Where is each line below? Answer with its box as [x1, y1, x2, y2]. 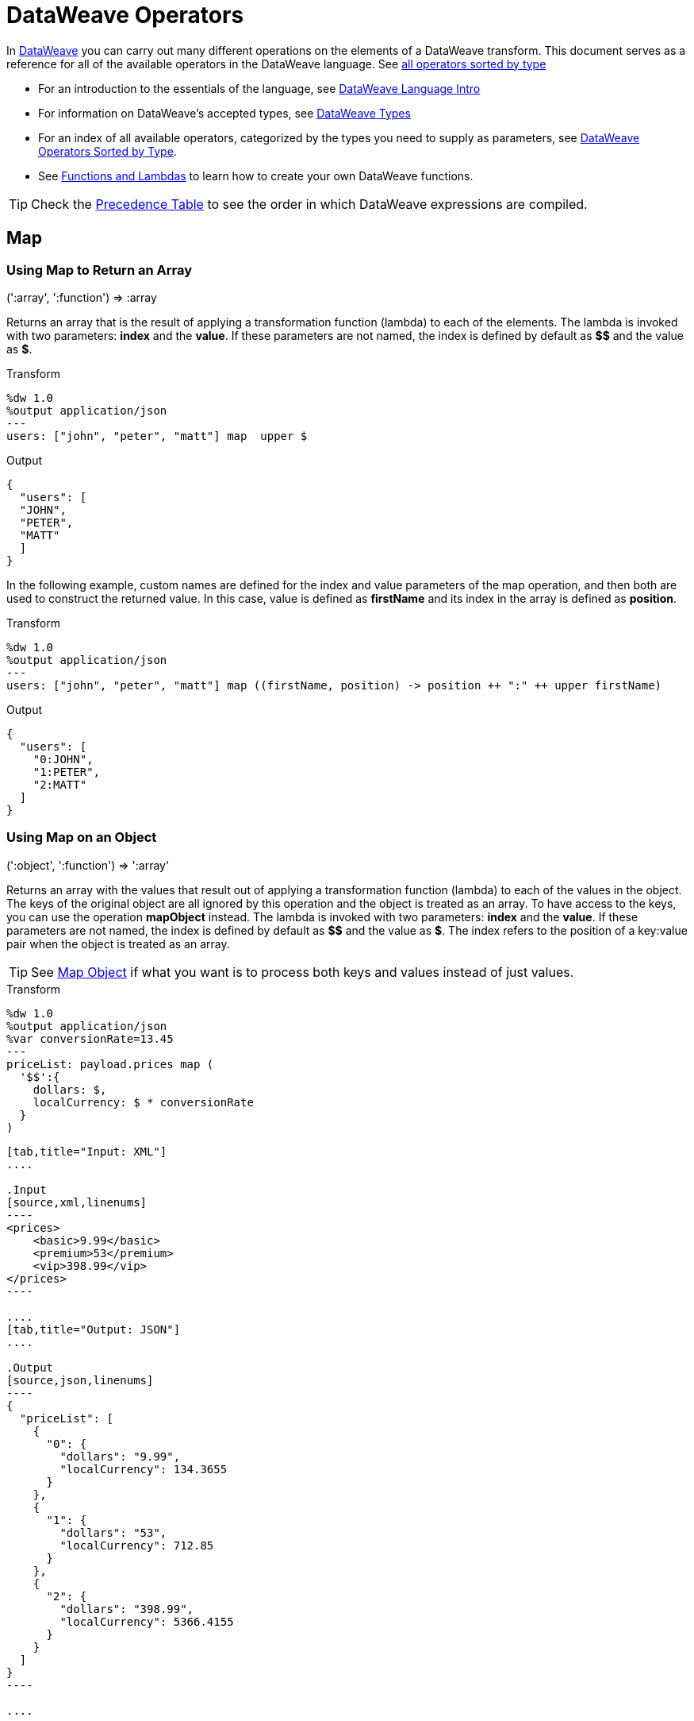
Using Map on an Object [6, 829, 157, 846]
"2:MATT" [33, 778, 87, 791]
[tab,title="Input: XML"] [6, 1144, 167, 1158]
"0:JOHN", [33, 752, 94, 766]
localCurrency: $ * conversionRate [33, 1095, 254, 1109]
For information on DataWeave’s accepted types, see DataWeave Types [38, 106, 411, 120]
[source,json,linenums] [6, 1373, 154, 1387]
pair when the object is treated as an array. [6, 936, 230, 951]
